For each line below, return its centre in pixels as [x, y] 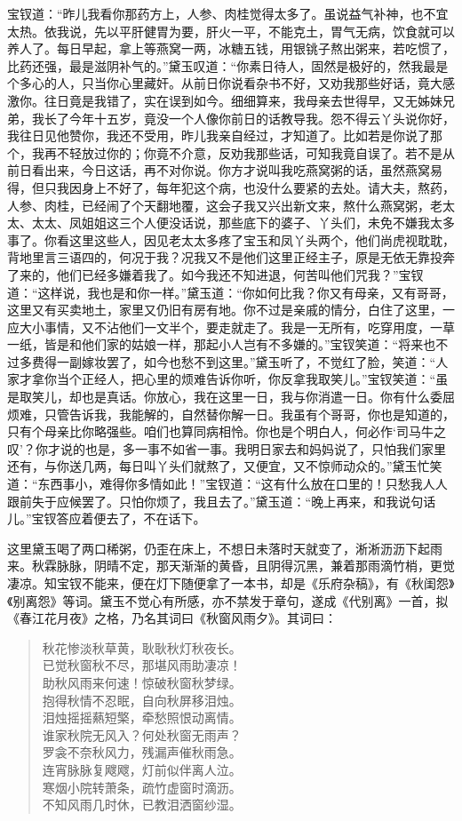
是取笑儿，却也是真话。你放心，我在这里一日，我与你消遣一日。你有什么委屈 [231, 397]
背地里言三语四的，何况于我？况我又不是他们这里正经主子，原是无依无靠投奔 [231, 257]
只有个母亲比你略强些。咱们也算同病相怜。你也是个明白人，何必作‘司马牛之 [227, 431]
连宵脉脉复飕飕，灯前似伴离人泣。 [142, 769]
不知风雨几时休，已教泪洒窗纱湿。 [142, 805]
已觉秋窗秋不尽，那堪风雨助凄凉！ [142, 665]
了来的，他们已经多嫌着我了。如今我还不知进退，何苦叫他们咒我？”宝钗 [215, 274]
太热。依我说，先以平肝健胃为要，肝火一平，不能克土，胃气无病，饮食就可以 [231, 31]
